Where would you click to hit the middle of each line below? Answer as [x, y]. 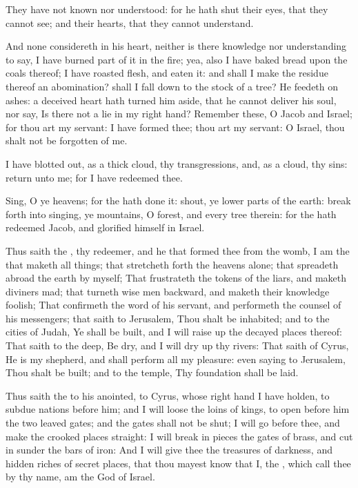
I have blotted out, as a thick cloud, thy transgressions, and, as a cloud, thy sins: [177, 163]
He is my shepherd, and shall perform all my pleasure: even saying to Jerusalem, [176, 359]
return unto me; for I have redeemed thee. [94, 177]
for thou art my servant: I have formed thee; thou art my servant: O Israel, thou [175, 127]
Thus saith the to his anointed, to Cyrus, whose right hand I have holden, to [168, 395]
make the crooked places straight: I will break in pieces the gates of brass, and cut [179, 436]
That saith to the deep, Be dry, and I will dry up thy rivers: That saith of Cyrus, [177, 345]
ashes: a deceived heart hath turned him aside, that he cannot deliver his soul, [171, 100]
